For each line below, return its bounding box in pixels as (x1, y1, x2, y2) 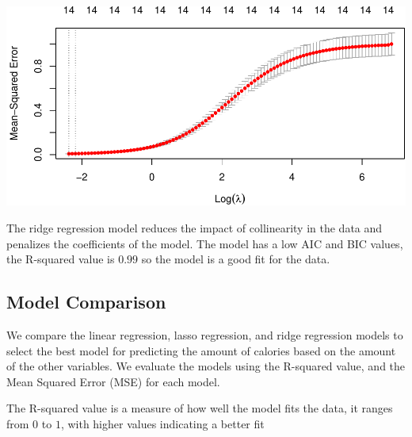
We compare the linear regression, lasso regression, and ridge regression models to (6, 327, 403, 343)
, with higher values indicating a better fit (60, 416, 265, 432)
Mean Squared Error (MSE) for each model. (6, 373, 220, 389)
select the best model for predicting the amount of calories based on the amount (6, 342, 396, 358)
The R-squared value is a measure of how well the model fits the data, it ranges (6, 400, 393, 416)
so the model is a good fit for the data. (141, 251, 330, 267)
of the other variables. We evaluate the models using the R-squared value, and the (6, 358, 406, 374)
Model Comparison (6, 289, 166, 314)
